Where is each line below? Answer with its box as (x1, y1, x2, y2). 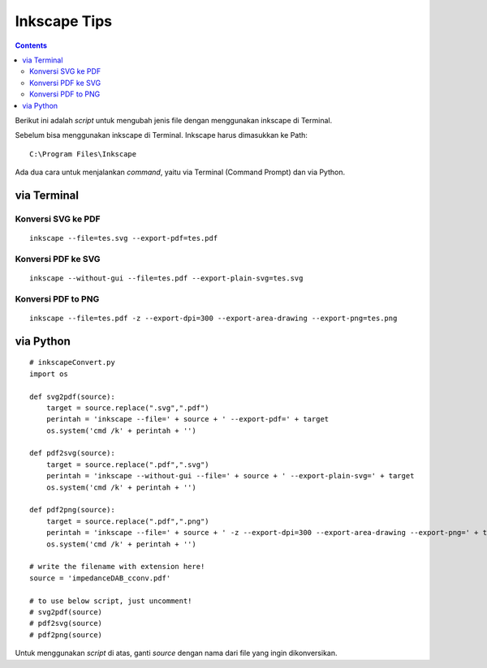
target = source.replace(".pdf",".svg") (45, 460, 210, 469)
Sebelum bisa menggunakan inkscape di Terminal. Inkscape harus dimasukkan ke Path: (15, 131, 308, 140)
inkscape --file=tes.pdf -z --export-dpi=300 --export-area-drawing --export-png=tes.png (29, 313, 398, 323)
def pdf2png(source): (29, 505, 115, 515)
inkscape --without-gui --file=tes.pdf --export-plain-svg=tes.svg (29, 273, 304, 283)
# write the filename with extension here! (29, 562, 205, 572)
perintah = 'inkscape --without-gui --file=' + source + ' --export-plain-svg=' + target (45, 471, 415, 481)
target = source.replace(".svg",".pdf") (45, 403, 210, 413)
